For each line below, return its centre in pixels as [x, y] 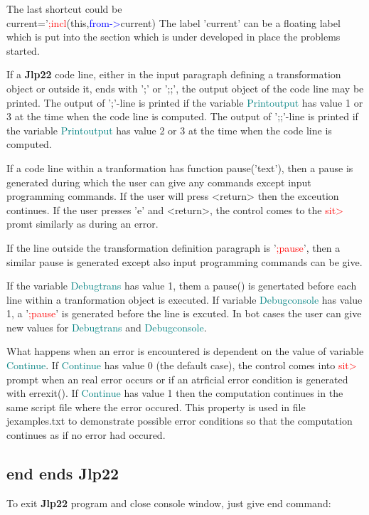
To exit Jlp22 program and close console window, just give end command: [169, 503]
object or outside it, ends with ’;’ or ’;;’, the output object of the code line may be [185, 88]
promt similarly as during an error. [82, 224]
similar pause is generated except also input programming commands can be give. [184, 261]
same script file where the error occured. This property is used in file [156, 407]
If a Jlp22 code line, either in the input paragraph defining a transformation [174, 74]
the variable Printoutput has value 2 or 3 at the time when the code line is [169, 130]
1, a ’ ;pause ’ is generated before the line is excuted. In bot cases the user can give [184, 313]
